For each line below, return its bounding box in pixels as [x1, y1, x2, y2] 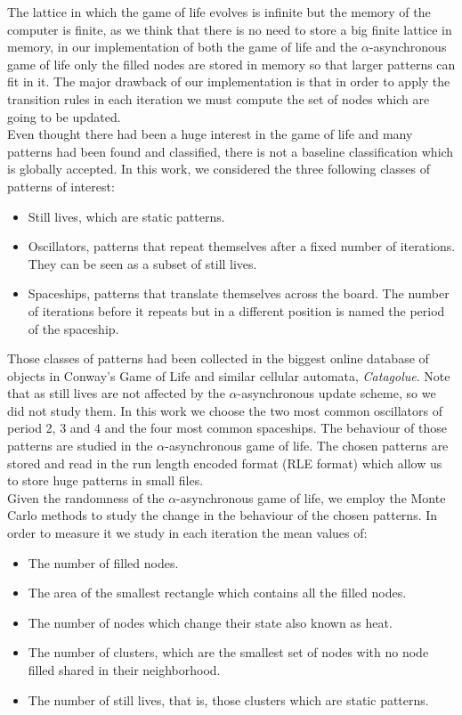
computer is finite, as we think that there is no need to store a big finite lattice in [7, 20, 452, 38]
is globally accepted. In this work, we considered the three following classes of [7, 159, 430, 178]
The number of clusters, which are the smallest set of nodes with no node [28, 643, 429, 662]
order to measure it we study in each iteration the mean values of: [7, 524, 368, 542]
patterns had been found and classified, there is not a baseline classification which [7, 142, 454, 160]
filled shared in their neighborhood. [28, 661, 221, 678]
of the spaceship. [28, 319, 119, 337]
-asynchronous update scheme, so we [237, 384, 436, 402]
